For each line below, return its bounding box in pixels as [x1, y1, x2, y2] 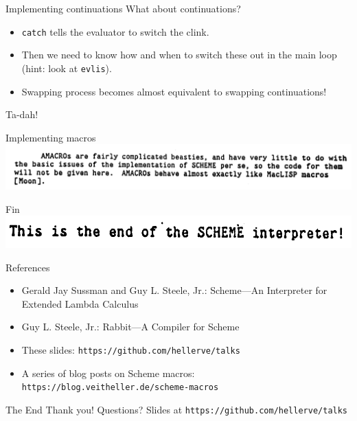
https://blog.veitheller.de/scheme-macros [21, 383, 219, 393]
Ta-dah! [5, 107, 38, 122]
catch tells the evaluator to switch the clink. [21, 24, 209, 38]
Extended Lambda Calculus [21, 296, 139, 310]
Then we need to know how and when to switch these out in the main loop [21, 47, 337, 62]
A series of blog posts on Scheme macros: [21, 365, 195, 380]
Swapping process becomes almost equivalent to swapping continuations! [21, 84, 327, 98]
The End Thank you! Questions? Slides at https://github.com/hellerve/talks [5, 402, 348, 416]
